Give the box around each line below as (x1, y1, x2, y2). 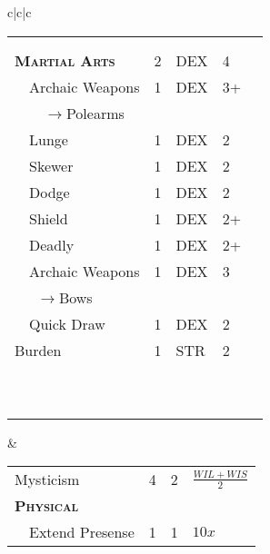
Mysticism (15, 469, 80, 490)
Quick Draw (29, 312, 105, 334)
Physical (15, 495, 79, 517)
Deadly (29, 233, 75, 255)
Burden (15, 339, 62, 361)
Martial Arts (15, 49, 115, 71)
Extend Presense (29, 521, 135, 543)
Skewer (29, 154, 74, 176)
